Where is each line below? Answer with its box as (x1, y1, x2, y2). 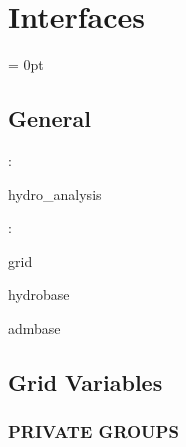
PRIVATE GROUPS (8, 419, 179, 444)
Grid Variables (8, 366, 163, 397)
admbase (8, 317, 61, 338)
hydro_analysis (8, 183, 102, 204)
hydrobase (8, 284, 70, 305)
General (8, 103, 91, 134)
